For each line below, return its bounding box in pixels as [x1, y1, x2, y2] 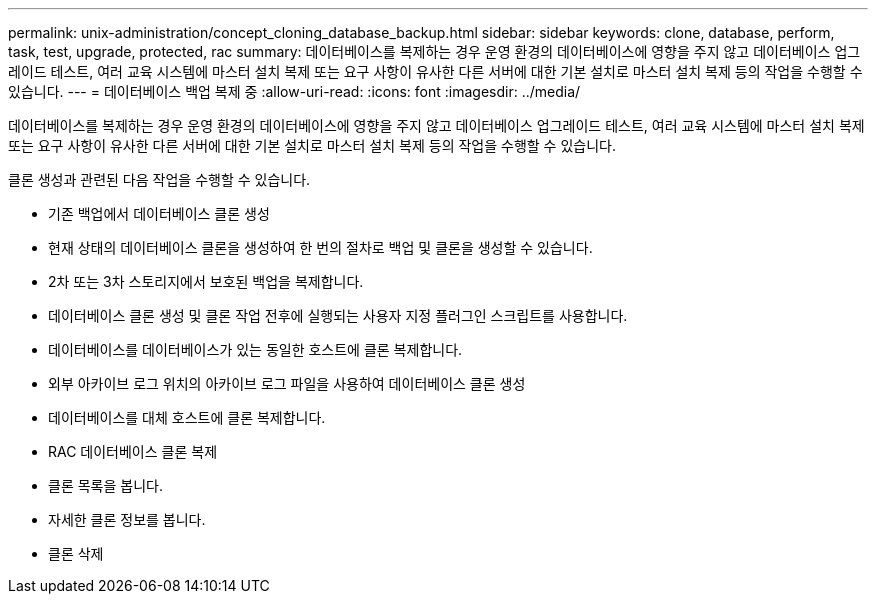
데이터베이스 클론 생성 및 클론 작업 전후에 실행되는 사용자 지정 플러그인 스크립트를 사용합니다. [48, 307, 628, 324]
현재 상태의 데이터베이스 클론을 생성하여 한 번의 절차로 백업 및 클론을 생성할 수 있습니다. [48, 239, 593, 256]
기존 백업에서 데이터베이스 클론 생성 [48, 205, 270, 222]
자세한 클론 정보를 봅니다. [48, 511, 206, 528]
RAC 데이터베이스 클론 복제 [48, 443, 218, 460]
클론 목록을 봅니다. [48, 477, 163, 494]
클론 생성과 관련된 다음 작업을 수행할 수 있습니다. [8, 171, 311, 188]
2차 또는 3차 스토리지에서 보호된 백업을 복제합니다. [48, 273, 364, 290]
